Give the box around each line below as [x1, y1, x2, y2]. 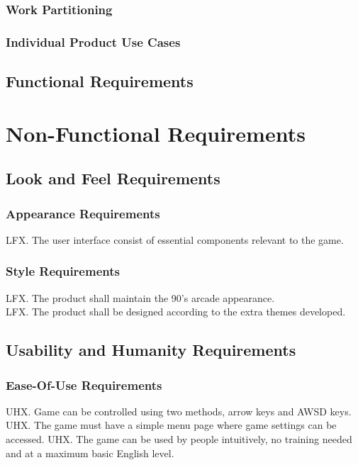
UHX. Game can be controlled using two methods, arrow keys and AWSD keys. [6, 403, 352, 418]
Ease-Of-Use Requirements [6, 376, 162, 393]
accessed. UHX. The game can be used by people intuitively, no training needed [6, 432, 352, 447]
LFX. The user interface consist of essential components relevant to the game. [6, 232, 344, 247]
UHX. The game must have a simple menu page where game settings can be [6, 418, 337, 432]
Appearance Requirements [6, 204, 160, 222]
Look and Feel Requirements [6, 167, 220, 189]
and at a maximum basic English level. [6, 445, 174, 460]
